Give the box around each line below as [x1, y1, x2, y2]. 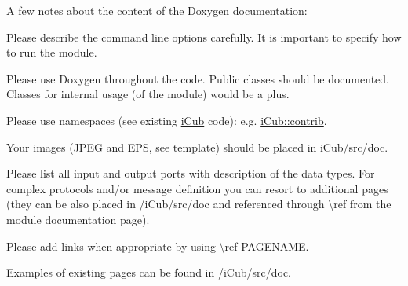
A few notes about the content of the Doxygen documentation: [6, 2, 308, 18]
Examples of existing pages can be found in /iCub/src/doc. [6, 264, 292, 280]
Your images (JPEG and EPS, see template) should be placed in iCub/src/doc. [6, 138, 388, 155]
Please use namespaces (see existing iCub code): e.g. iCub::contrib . [6, 112, 327, 128]
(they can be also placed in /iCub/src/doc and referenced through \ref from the [6, 196, 392, 212]
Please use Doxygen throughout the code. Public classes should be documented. [6, 70, 389, 86]
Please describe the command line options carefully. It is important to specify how [6, 28, 402, 45]
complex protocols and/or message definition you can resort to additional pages [6, 180, 388, 196]
